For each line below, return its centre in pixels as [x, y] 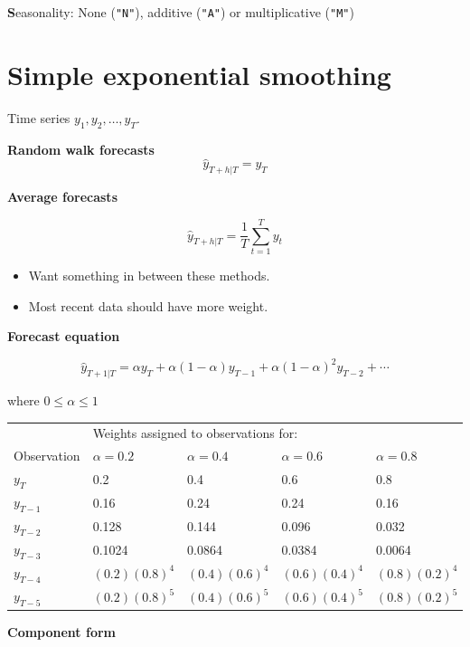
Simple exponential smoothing [199, 74]
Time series [39, 117]
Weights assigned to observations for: [195, 433]
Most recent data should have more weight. [148, 305]
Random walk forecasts [81, 149]
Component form [61, 631]
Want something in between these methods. [149, 275]
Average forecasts [62, 197]
